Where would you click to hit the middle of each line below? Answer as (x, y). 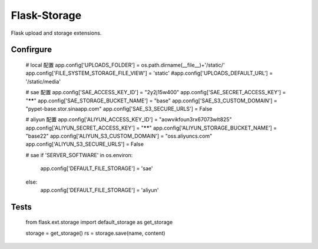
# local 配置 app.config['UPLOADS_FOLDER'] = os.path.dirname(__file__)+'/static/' (125, 65)
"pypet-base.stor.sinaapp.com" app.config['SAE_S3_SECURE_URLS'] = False (119, 108)
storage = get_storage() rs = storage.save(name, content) (95, 233)
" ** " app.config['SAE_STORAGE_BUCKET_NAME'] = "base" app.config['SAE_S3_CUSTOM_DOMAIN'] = (152, 101)
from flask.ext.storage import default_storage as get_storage (99, 222)
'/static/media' (43, 81)
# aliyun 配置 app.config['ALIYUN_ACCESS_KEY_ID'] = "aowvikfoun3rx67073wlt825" (129, 119)
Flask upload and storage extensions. (56, 33)
